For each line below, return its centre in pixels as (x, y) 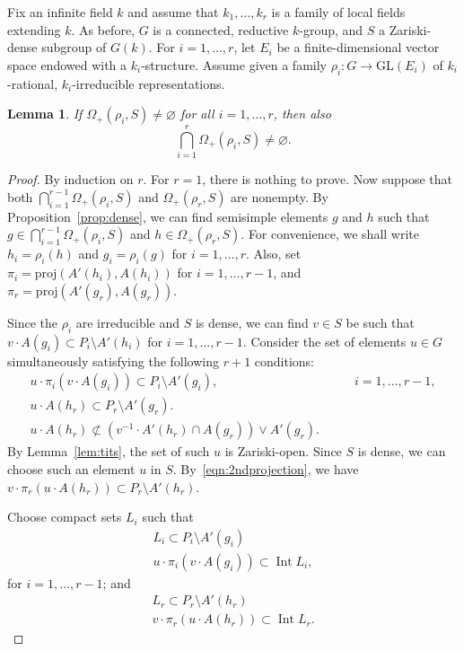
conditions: (284, 361)
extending (34, 29)
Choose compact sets (65, 517)
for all (197, 114)
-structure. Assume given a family (234, 64)
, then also (302, 114)
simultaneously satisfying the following (113, 361)
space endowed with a (67, 64)
